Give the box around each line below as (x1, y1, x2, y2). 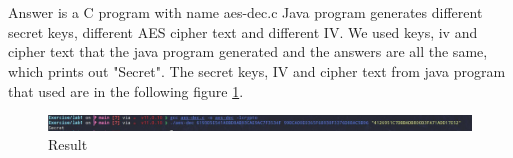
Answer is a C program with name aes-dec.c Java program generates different (8, 2, 483, 23)
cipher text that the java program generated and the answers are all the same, (8, 41, 488, 62)
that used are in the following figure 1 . (8, 80, 244, 101)
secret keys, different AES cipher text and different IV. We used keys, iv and (8, 21, 478, 42)
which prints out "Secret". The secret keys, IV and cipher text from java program (8, 60, 506, 81)
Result (48, 134, 88, 155)
